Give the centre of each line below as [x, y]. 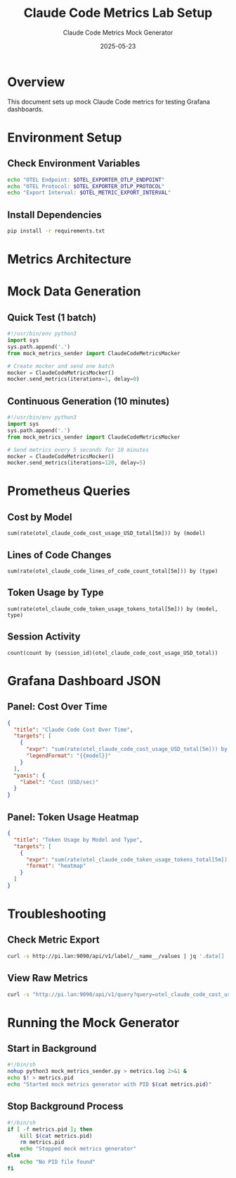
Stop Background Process [65, 1106]
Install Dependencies [54, 215]
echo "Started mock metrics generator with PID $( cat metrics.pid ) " [110, 1085]
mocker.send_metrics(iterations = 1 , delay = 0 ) [73, 379]
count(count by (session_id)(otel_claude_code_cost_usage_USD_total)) [113, 653]
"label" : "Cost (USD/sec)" [59, 782]
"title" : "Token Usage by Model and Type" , [78, 840]
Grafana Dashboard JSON [84, 681]
